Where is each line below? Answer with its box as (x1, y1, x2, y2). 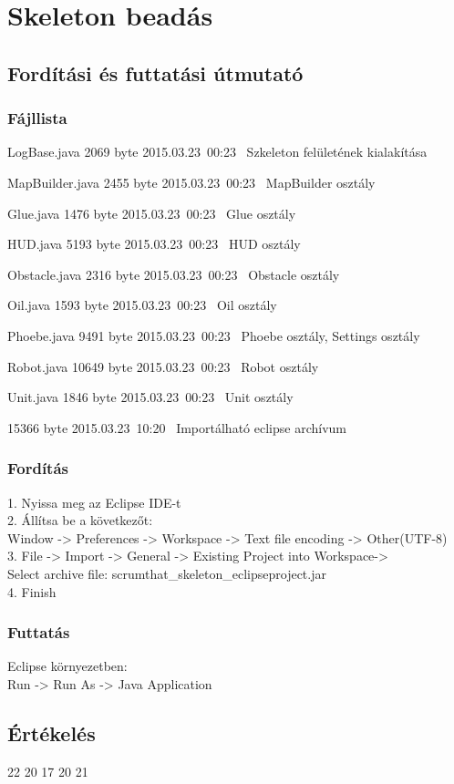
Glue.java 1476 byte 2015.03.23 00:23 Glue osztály (7, 203, 296, 222)
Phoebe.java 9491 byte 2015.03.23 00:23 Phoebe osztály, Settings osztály (7, 325, 420, 345)
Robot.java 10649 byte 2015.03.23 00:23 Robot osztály (7, 356, 319, 376)
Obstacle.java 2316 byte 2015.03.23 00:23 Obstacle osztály (7, 264, 340, 284)
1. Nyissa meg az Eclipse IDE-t (7, 492, 181, 511)
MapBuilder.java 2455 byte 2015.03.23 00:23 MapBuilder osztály (7, 172, 376, 191)
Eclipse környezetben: (7, 656, 128, 676)
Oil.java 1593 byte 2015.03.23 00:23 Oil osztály (7, 295, 277, 315)
